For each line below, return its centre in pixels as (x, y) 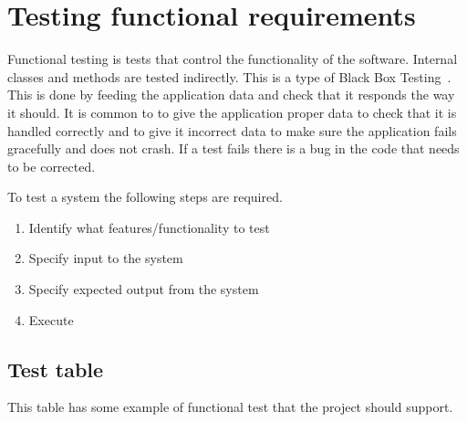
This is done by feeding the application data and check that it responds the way (231, 95)
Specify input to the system (106, 258)
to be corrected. (52, 166)
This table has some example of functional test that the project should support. (230, 407)
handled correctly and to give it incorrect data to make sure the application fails (232, 130)
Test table (56, 369)
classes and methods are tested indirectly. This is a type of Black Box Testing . (229, 76)
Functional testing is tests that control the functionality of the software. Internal (233, 59)
